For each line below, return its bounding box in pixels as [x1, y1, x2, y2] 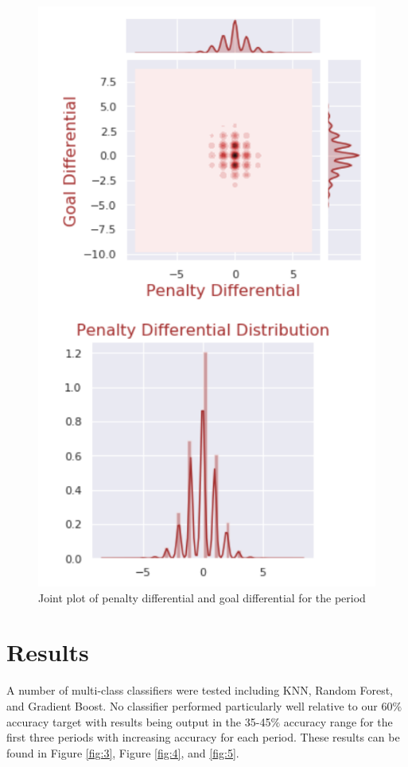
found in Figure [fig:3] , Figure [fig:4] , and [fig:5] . [6, 744, 239, 761]
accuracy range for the [283, 713, 393, 730]
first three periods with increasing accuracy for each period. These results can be [6, 729, 400, 746]
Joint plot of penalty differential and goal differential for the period [38, 589, 366, 605]
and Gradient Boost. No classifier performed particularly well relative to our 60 [6, 697, 393, 714]
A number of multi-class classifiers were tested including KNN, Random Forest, [6, 682, 393, 699]
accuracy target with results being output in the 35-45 [6, 713, 271, 730]
